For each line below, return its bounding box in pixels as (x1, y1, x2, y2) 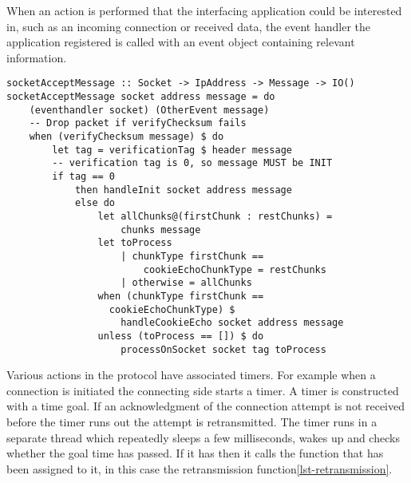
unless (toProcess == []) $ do (97, 330, 264, 342)
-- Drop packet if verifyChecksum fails (29, 117, 247, 129)
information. (6, 49, 67, 65)
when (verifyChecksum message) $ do (29, 131, 224, 142)
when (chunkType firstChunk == (97, 290, 264, 302)
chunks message (121, 224, 201, 236)
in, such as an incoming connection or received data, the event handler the (6, 18, 371, 34)
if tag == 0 (52, 170, 116, 182)
